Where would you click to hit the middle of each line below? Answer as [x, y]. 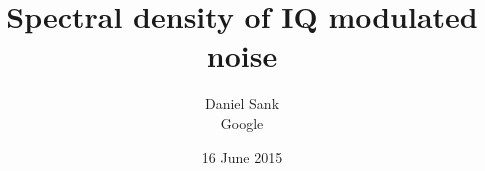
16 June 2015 [242, 156]
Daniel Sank [242, 103]
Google [242, 122]
